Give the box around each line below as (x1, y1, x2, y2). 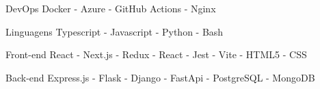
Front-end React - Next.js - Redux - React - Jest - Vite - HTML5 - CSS (5, 47, 307, 62)
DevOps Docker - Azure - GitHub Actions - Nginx (5, 1, 216, 15)
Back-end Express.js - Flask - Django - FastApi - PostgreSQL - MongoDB (5, 70, 315, 84)
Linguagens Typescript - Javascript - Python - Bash (5, 24, 224, 38)
